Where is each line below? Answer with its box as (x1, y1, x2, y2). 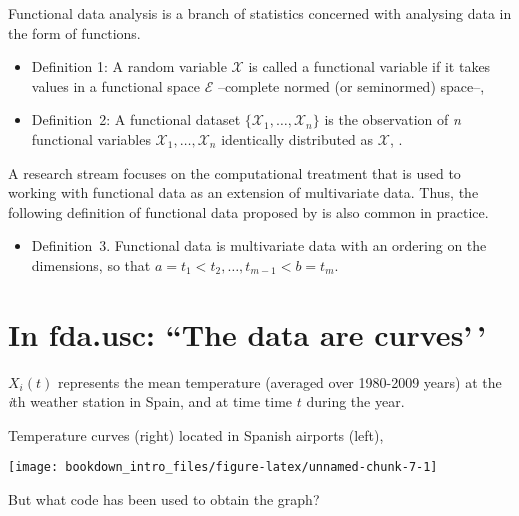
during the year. (306, 391, 405, 412)
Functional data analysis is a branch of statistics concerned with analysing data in (8, 3, 512, 23)
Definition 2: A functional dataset (31, 109, 241, 130)
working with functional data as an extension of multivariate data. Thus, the (8, 182, 479, 203)
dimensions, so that (31, 254, 151, 275)
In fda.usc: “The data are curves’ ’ (8, 313, 486, 354)
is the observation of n (324, 109, 461, 130)
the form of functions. (8, 22, 141, 43)
